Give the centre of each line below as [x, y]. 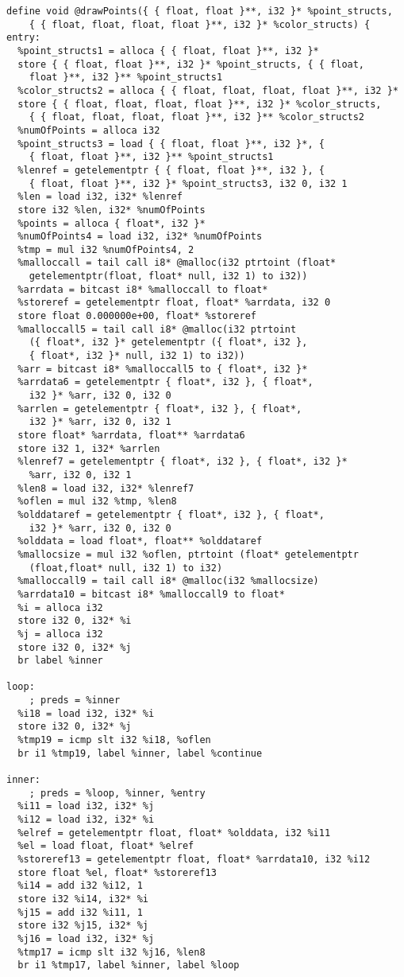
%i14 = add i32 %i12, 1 [80, 886]
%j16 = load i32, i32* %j [86, 938]
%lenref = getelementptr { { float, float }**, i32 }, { [171, 170]
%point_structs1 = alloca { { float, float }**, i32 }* [168, 51]
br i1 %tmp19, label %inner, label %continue [140, 753]
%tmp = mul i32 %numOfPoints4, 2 [106, 249]
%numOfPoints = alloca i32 [89, 130]
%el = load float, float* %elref [106, 846]
